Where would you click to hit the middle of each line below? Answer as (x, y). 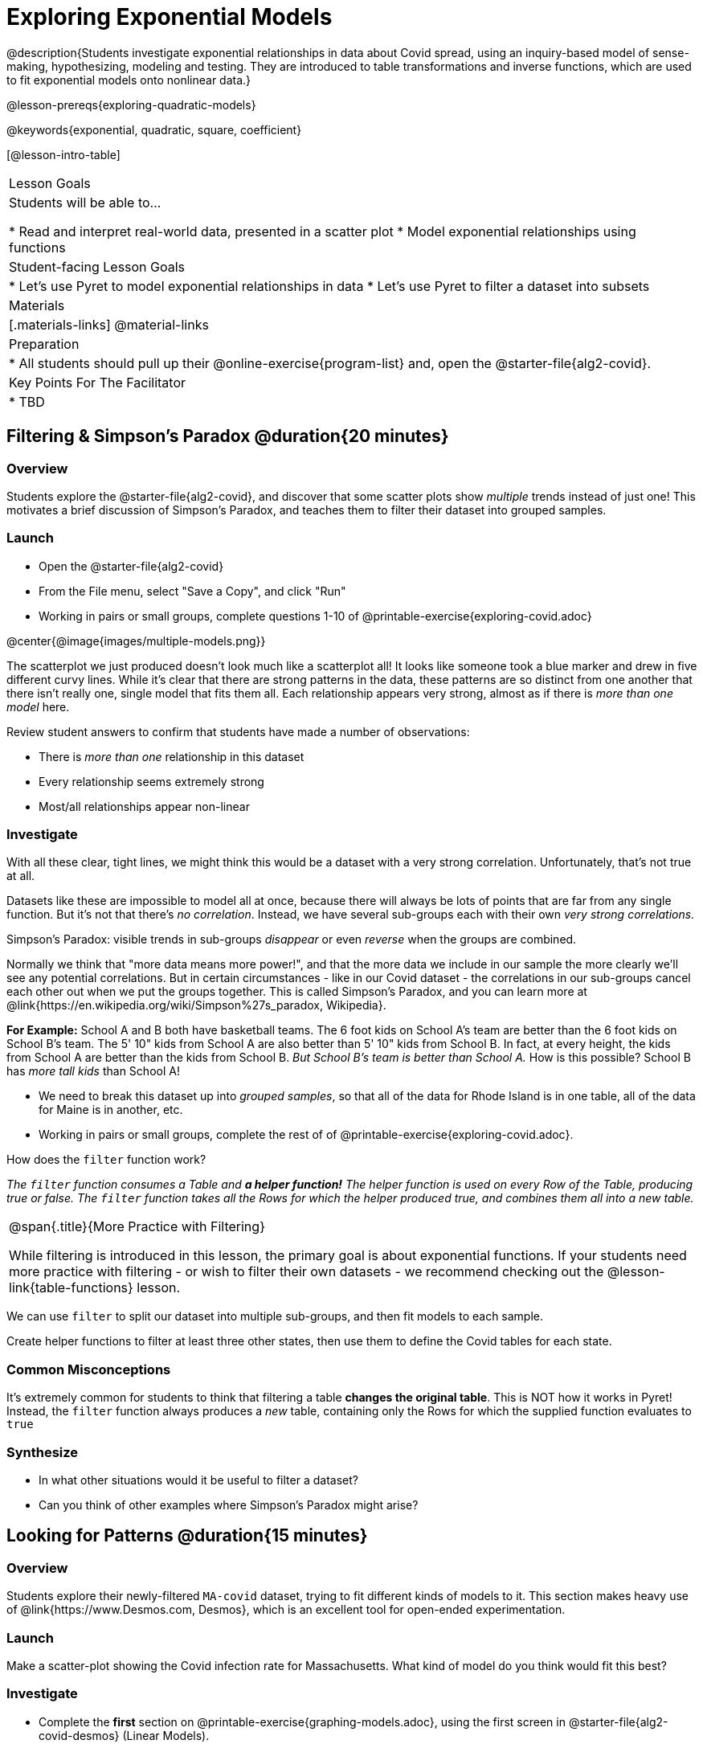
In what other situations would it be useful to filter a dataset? (198, 1480)
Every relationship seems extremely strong (151, 781)
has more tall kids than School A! (93, 1071)
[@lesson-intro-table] (63, 154)
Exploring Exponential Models (170, 17)
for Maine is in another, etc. (111, 1110)
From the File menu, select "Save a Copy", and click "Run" (192, 591)
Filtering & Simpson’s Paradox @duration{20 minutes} (228, 436)
